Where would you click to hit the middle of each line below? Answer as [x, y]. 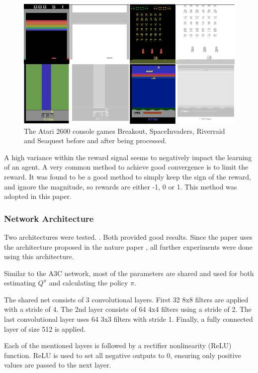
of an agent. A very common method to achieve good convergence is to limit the [126, 167]
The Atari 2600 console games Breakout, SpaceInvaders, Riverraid [125, 131]
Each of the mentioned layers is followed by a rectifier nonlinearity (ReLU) [118, 345]
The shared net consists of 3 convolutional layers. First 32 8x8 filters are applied [126, 299]
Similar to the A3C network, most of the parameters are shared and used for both [129, 273]
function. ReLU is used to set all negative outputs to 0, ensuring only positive [123, 355]
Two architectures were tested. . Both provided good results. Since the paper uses [128, 236]
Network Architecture [49, 218]
